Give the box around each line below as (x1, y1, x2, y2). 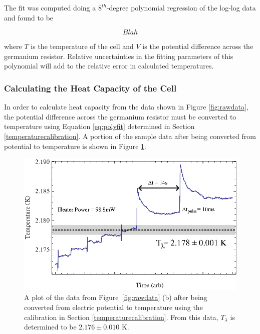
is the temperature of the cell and (31, 41, 134, 51)
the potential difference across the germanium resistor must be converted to (4, 111, 236, 121)
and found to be (4, 12, 54, 22)
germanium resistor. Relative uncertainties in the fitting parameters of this (4, 50, 233, 61)
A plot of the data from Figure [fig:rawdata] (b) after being (24, 292, 207, 302)
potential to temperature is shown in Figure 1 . (4, 140, 146, 151)
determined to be (24, 321, 77, 332)
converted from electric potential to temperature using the (24, 301, 203, 312)
